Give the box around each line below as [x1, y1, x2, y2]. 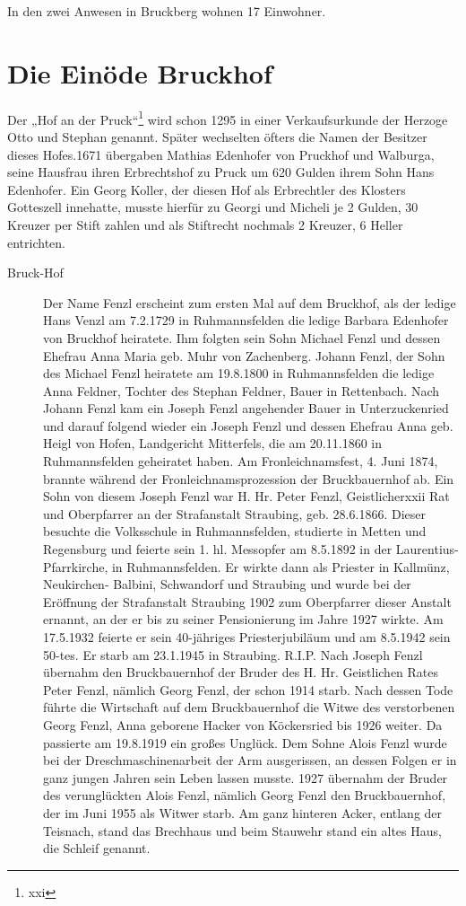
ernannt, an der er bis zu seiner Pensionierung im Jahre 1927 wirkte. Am [43, 610, 444, 629]
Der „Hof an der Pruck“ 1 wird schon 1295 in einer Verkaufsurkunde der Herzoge [7, 107, 448, 128]
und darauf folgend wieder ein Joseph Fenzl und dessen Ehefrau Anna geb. [43, 416, 453, 435]
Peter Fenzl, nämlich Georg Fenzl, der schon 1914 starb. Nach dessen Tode [43, 680, 453, 699]
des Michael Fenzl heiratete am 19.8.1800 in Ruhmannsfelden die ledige [43, 364, 435, 383]
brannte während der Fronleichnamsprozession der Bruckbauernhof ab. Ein [43, 469, 454, 488]
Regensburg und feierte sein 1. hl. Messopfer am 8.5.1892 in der [43, 540, 393, 559]
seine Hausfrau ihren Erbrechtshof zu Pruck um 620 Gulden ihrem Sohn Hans [7, 163, 435, 181]
